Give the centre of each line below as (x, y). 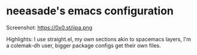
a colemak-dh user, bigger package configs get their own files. (84, 45)
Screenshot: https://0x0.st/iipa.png (49, 27)
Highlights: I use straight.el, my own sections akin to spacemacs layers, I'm (99, 39)
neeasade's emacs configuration (90, 11)
